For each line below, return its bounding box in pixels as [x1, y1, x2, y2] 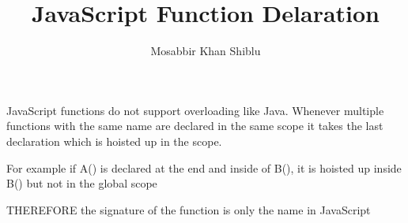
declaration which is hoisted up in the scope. [6, 132, 222, 149]
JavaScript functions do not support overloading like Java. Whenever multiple [6, 102, 384, 118]
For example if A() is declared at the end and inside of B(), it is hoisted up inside [6, 159, 402, 176]
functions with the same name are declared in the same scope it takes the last [6, 117, 383, 134]
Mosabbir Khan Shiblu [150, 43, 261, 59]
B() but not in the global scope [6, 175, 157, 191]
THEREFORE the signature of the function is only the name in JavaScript [6, 201, 371, 217]
